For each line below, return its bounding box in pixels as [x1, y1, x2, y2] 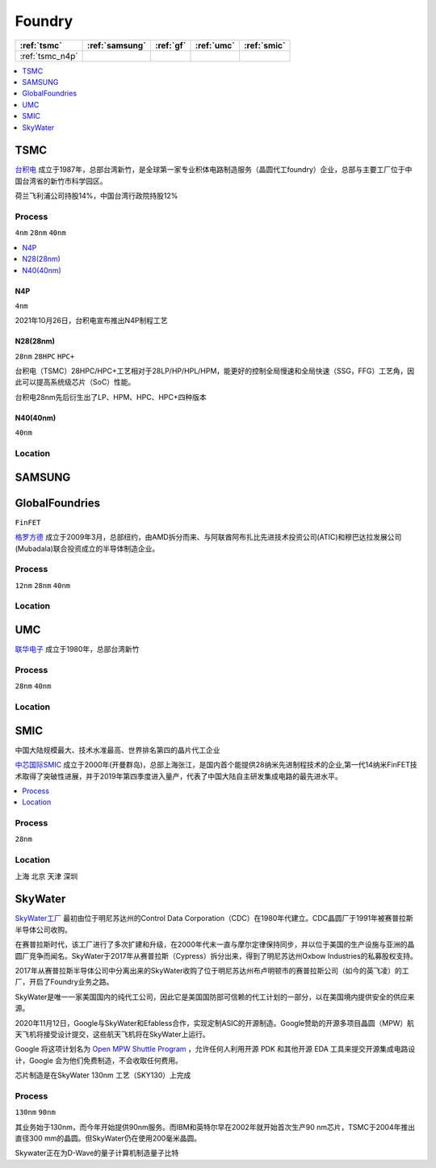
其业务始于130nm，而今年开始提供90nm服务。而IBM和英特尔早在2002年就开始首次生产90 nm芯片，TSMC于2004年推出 [15, 1122, 416, 1132]
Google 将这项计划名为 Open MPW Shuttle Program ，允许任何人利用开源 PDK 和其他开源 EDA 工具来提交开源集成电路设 [15, 1044, 416, 1054]
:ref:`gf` [154, 40, 187, 51]
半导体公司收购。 [15, 925, 72, 935]
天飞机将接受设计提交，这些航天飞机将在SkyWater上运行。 [15, 1029, 210, 1039]
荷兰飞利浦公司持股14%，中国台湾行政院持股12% [15, 191, 178, 201]
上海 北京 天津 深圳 [15, 872, 78, 880]
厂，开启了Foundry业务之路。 [15, 977, 114, 987]
